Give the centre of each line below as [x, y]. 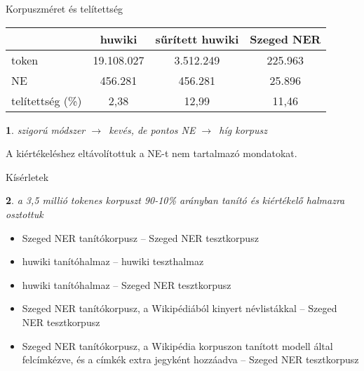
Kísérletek [27, 176]
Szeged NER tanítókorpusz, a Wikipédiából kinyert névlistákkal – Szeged [180, 308]
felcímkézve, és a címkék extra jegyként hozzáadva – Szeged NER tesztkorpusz [190, 359]
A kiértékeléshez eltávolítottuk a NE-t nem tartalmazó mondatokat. [151, 153]
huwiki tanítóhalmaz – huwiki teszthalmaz [113, 261]
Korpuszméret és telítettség [65, 8]
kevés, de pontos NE [152, 129]
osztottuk [25, 214]
